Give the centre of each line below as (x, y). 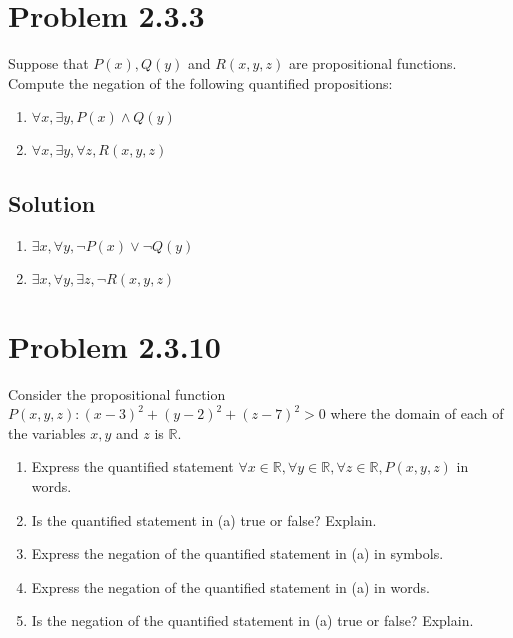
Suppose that (48, 63)
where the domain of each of (417, 413)
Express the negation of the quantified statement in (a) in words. (230, 586)
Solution (52, 202)
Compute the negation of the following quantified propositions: (200, 82)
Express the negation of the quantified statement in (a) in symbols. (237, 553)
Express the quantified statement (132, 466)
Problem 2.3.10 (114, 345)
